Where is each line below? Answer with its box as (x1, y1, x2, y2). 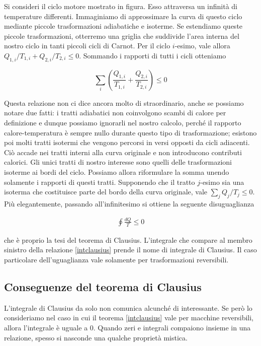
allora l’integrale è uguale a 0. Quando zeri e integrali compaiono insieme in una (4, 322, 251, 333)
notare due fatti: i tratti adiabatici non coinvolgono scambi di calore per (4, 107, 226, 118)
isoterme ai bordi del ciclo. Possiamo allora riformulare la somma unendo (4, 166, 229, 177)
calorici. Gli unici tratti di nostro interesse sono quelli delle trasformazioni (4, 157, 232, 167)
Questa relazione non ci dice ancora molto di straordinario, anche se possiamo (4, 97, 244, 108)
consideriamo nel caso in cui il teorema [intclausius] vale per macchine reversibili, (4, 312, 254, 323)
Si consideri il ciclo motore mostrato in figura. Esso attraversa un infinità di (4, 1, 238, 11)
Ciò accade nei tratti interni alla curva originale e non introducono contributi (4, 147, 242, 157)
